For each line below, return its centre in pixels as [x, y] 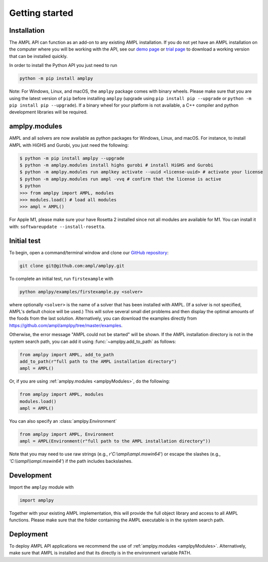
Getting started [41, 13]
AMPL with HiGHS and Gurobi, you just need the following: [69, 145]
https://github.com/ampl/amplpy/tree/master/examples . [66, 325]
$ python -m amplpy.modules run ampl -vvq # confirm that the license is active [120, 179]
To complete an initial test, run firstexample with [61, 279]
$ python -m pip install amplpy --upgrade [72, 158]
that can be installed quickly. [38, 56]
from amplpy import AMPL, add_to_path [67, 355]
